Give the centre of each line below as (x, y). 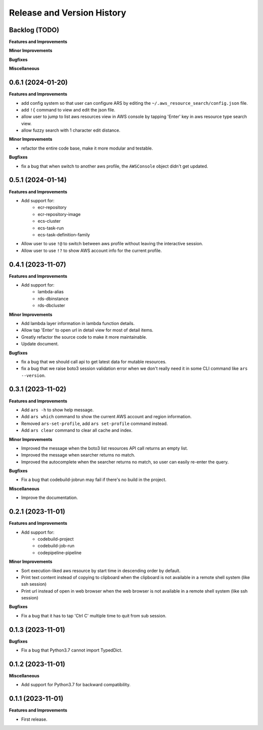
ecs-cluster (49, 221)
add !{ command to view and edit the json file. (68, 110)
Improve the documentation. (49, 498)
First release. (34, 719)
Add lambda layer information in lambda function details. (78, 323)
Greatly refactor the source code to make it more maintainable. (84, 337)
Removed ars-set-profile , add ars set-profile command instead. (94, 423)
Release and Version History (68, 13)
